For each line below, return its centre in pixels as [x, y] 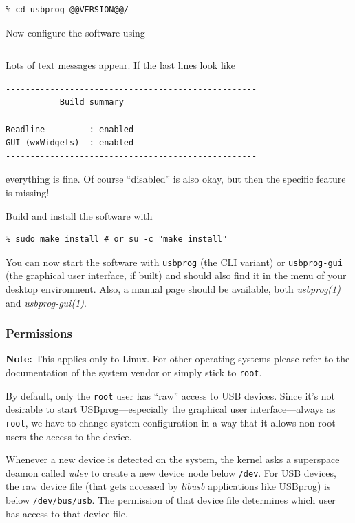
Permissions [39, 333]
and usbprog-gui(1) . [46, 302]
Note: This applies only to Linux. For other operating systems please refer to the [178, 359]
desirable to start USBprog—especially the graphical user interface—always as [171, 409]
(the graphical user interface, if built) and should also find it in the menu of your [176, 275]
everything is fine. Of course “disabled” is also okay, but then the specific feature [176, 179]
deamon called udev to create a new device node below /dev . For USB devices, [171, 472]
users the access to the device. [69, 436]
